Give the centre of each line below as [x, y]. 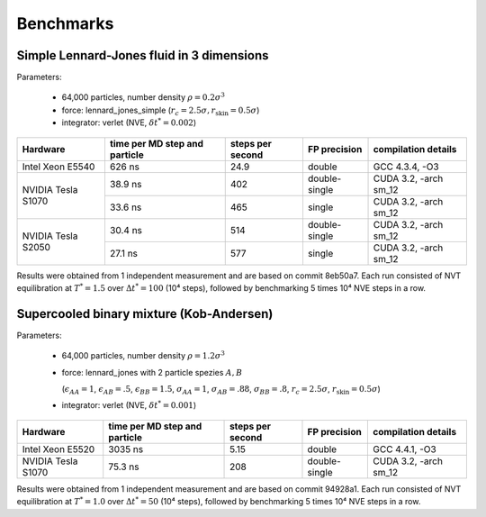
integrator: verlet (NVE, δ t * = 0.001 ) [129, 405]
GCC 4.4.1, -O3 [405, 449]
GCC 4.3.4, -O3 [406, 167]
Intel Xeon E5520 [58, 449]
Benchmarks [65, 23]
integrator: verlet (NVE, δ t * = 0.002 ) [129, 122]
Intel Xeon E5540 [58, 167]
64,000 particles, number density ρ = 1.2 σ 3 [143, 355]
